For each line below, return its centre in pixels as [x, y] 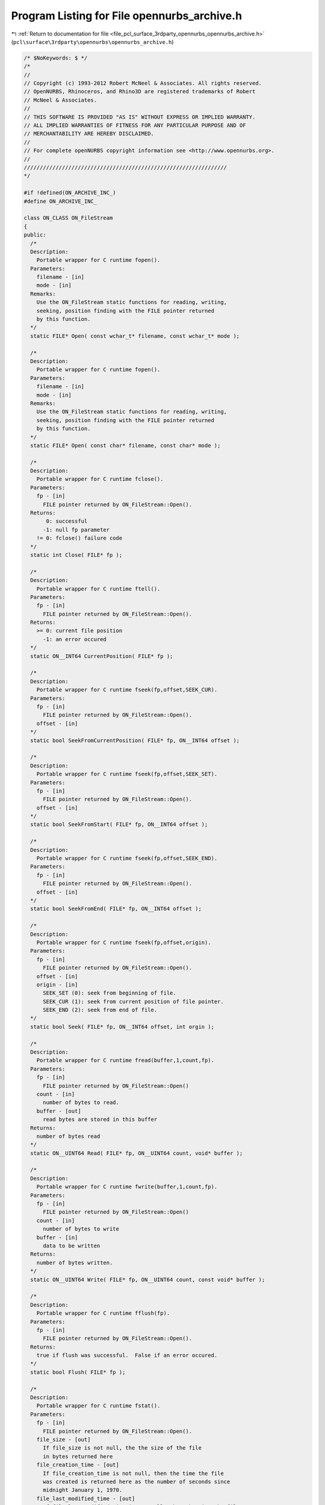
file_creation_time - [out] [78, 1465]
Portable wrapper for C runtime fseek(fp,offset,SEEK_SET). [127, 774]
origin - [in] [57, 985]
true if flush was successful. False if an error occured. [127, 1355]
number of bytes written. [75, 1262]
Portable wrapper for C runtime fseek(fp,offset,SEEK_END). [127, 858]
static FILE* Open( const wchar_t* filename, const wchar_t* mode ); [135, 336]
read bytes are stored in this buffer [100, 1119]
